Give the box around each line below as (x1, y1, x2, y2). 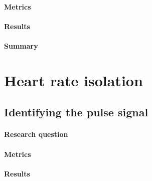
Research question (4, 129, 68, 139)
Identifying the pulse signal (4, 104, 148, 120)
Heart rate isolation (4, 70, 143, 90)
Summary (4, 40, 38, 51)
